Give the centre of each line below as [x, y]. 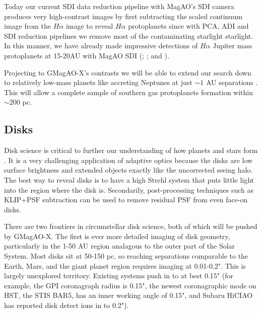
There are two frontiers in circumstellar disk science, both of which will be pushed [131, 226]
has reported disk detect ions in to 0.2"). [67, 305]
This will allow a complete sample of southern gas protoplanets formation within [129, 92]
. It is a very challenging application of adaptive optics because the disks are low [128, 160]
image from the [27, 26]
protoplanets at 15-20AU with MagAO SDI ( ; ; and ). [87, 55]
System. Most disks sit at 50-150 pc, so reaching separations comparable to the [126, 256]
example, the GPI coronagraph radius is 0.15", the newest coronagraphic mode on [130, 285]
